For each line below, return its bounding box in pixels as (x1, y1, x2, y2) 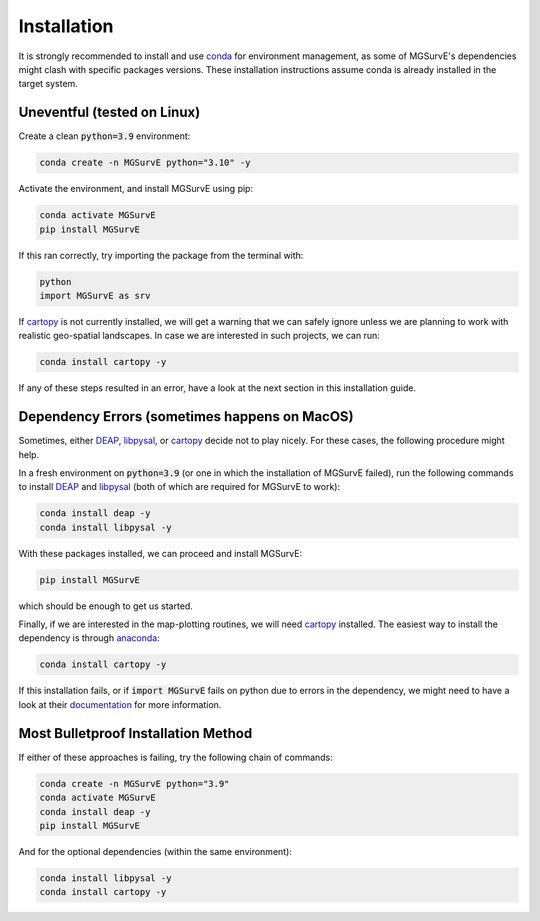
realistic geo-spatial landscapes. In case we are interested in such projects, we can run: (18, 330, 380, 342)
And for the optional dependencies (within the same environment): (18, 845, 292, 857)
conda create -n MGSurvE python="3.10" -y (39, 157, 251, 169)
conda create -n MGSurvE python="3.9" (39, 778, 230, 789)
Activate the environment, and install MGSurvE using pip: (18, 183, 254, 195)
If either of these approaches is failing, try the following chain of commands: (18, 751, 334, 763)
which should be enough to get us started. (18, 600, 194, 612)
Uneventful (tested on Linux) (18, 104, 201, 121)
